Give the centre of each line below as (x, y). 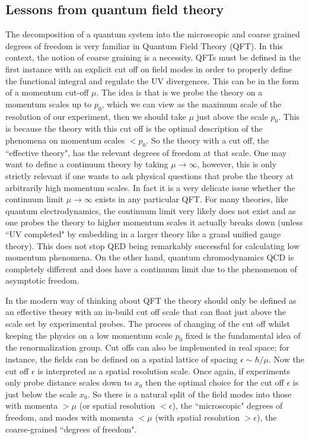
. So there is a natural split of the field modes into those (189, 394)
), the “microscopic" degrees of (227, 405)
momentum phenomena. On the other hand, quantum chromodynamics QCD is (150, 257)
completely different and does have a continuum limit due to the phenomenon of (151, 268)
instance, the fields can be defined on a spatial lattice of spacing (122, 359)
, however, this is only (237, 164)
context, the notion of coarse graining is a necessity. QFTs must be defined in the (153, 57)
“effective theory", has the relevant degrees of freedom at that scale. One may (146, 152)
